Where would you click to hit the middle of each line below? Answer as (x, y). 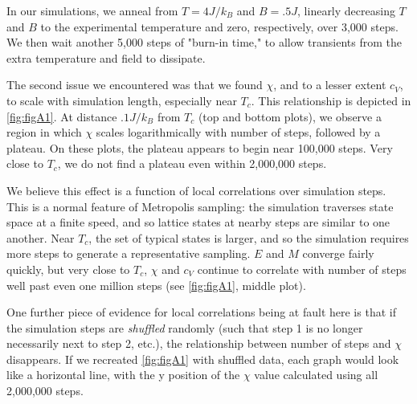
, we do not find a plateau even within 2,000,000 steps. (192, 163)
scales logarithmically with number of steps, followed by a (238, 132)
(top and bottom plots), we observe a (290, 116)
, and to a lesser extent (330, 85)
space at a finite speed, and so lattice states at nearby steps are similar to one (198, 222)
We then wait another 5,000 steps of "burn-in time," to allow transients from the (204, 42)
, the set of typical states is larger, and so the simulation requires (249, 237)
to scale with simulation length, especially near (122, 100)
